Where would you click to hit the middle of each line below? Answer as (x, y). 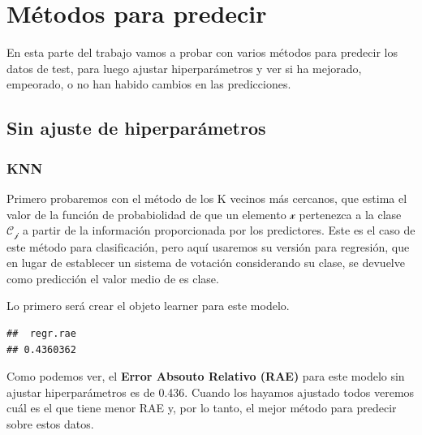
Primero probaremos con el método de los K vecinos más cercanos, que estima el (207, 198)
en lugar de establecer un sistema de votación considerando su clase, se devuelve (206, 263)
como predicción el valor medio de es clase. (113, 278)
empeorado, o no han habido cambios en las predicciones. (149, 84)
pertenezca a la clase (350, 214)
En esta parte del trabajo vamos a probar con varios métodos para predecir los (202, 52)
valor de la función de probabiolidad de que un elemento (146, 214)
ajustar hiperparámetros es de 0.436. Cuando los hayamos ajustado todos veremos (211, 392)
